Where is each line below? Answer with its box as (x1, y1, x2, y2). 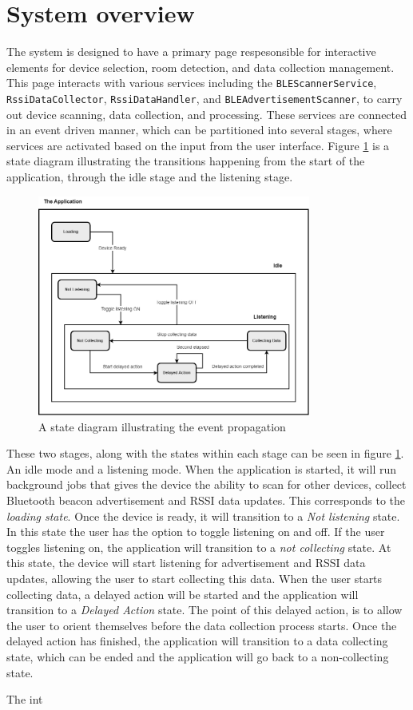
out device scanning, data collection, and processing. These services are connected (6, 105, 407, 122)
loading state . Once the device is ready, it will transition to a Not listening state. (6, 507, 400, 524)
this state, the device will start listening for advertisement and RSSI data (6, 554, 366, 571)
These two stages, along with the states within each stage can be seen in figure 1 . (6, 445, 404, 462)
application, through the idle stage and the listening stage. (6, 169, 293, 184)
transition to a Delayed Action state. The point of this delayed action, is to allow (6, 601, 403, 618)
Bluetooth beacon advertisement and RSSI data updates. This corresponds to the (6, 492, 406, 509)
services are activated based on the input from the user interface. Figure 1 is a (6, 137, 390, 153)
